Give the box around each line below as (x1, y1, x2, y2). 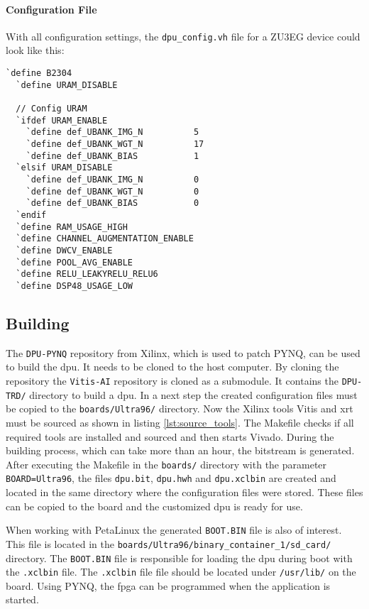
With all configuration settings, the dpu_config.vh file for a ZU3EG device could (6, 28, 360, 43)
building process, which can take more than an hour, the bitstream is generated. (6, 443, 355, 458)
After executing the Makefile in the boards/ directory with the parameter (6, 456, 327, 471)
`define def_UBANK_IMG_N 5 (26, 127, 199, 138)
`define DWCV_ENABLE (16, 245, 113, 256)
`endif (16, 209, 47, 220)
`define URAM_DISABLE (16, 79, 118, 90)
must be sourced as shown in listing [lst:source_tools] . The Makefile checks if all (6, 415, 354, 429)
